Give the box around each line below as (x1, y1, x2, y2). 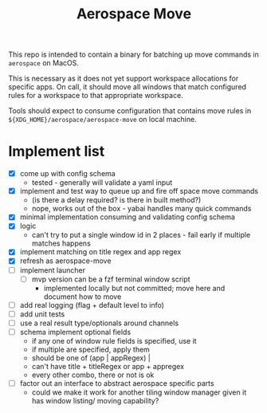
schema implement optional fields (19, 327, 132, 336)
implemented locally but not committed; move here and (43, 283, 226, 293)
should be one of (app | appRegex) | (31, 352, 151, 363)
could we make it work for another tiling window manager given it (31, 387, 247, 397)
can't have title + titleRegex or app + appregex (31, 361, 185, 371)
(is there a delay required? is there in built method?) (31, 195, 202, 205)
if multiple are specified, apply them (31, 344, 150, 354)
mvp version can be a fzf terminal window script (31, 274, 190, 284)
